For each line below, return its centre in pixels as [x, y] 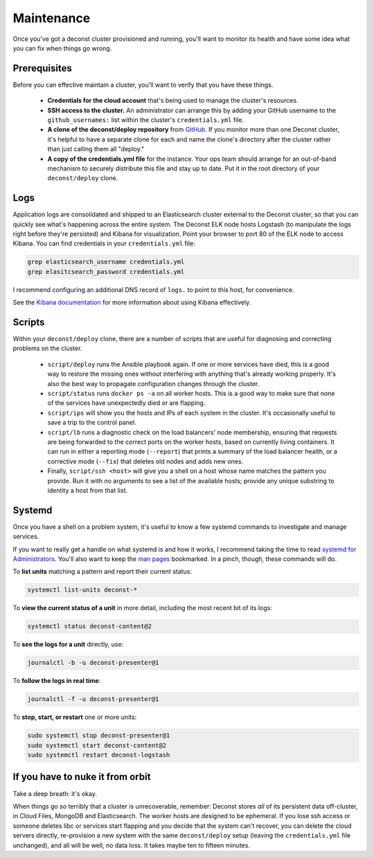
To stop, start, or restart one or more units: [75, 717]
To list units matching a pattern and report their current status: [102, 571]
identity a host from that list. [88, 490]
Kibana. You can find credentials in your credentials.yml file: [104, 243]
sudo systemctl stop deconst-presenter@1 [99, 736]
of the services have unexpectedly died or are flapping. [126, 403]
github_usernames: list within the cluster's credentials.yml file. [146, 120]
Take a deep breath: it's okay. [55, 793]
